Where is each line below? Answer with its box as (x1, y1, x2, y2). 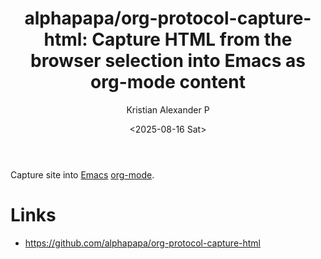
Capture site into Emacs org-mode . (10, 168, 155, 181)
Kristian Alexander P (126, 103, 210, 116)
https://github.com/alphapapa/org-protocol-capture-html (24, 237, 261, 249)
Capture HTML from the (91, 28, 293, 51)
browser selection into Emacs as (30, 50, 306, 72)
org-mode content (90, 71, 246, 94)
